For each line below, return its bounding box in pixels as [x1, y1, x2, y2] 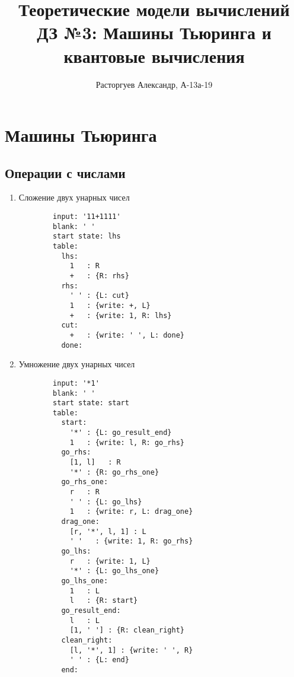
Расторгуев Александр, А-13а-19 [95, 78, 213, 90]
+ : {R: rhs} [69, 272, 129, 281]
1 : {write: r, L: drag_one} [69, 507, 193, 516]
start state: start [53, 399, 129, 408]
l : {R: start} [69, 596, 138, 605]
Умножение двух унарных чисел [18, 358, 135, 370]
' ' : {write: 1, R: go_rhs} [69, 537, 193, 546]
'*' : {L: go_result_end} [69, 428, 172, 437]
